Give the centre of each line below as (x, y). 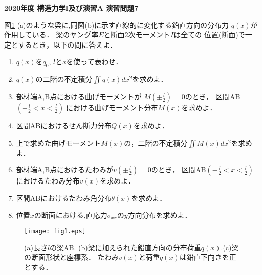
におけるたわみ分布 (48, 181)
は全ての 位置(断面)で (209, 35)
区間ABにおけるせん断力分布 (64, 126)
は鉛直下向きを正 (208, 257)
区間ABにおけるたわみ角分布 (64, 197)
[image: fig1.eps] (55, 231)
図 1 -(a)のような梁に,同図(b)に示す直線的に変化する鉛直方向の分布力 (117, 25)
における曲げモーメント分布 (112, 107)
